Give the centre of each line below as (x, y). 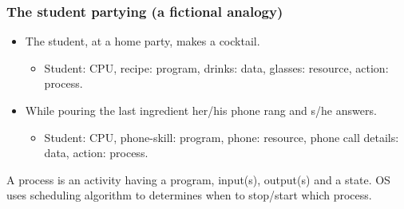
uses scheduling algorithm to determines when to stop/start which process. (189, 195)
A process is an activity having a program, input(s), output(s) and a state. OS (198, 179)
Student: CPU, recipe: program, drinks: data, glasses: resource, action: (216, 67)
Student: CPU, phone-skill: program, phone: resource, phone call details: (222, 137)
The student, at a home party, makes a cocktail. (143, 41)
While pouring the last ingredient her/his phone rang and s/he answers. (201, 110)
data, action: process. (96, 153)
